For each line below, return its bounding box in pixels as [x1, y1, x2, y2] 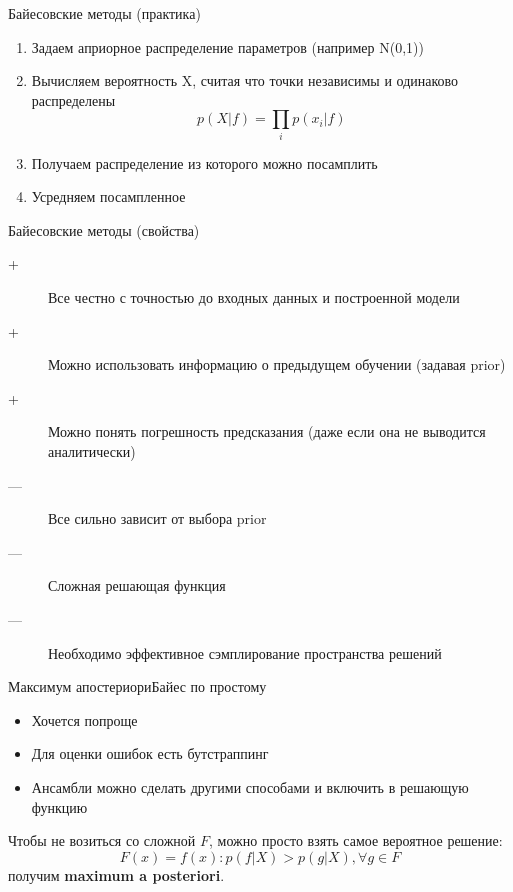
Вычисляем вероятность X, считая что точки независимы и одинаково [31, 70, 459, 91]
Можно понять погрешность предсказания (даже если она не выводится [48, 421, 486, 442]
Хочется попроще [31, 709, 138, 730]
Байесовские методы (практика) [8, 3, 201, 23]
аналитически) [48, 441, 136, 462]
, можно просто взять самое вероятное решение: [209, 830, 503, 851]
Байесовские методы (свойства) [8, 219, 200, 240]
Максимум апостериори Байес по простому [8, 676, 267, 697]
